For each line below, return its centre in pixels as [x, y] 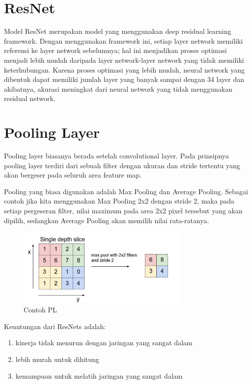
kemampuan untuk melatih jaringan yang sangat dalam [99, 375]
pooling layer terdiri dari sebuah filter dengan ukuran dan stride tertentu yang [122, 165]
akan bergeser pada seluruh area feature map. [73, 175]
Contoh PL [40, 310]
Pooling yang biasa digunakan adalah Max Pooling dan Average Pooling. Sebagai [126, 191]
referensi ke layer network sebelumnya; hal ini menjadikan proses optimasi [115, 50]
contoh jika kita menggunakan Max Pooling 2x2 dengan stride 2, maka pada [119, 201]
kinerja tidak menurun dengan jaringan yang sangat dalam [104, 343]
